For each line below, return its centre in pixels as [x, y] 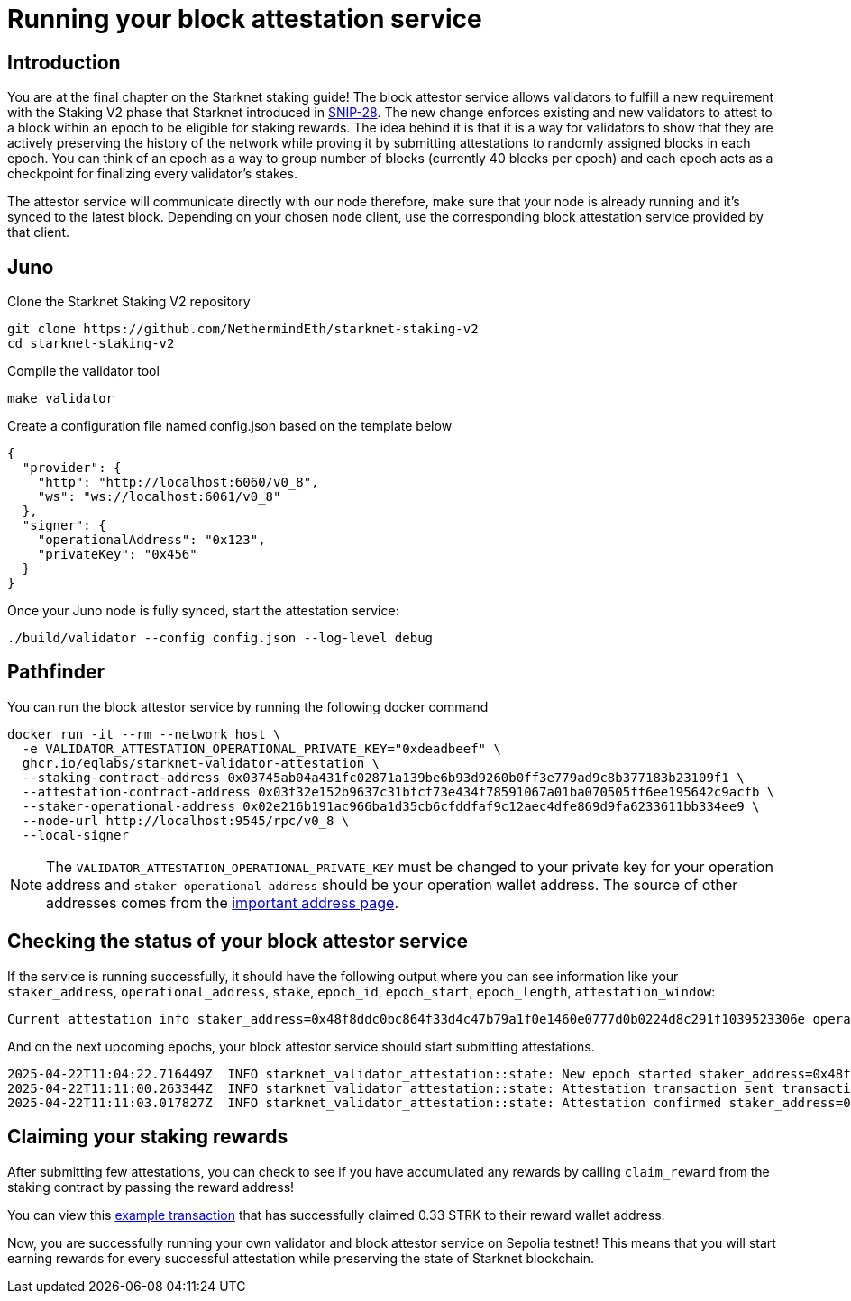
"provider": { [72, 468]
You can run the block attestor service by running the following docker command [248, 706]
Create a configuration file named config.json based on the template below [230, 426]
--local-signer [75, 835]
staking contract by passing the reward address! [151, 1187]
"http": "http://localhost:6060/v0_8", [178, 482]
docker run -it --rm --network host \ [144, 734]
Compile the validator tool [83, 371]
